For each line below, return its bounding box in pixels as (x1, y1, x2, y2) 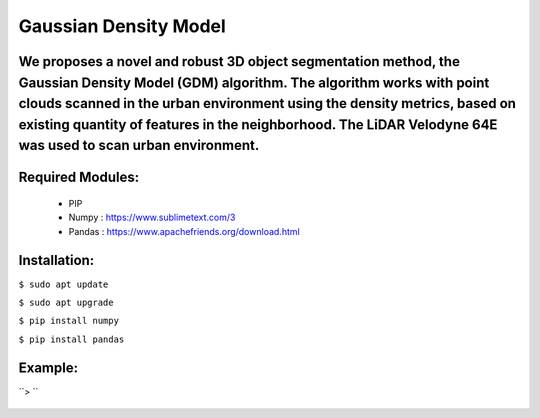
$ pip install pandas (18, 333, 125, 345)
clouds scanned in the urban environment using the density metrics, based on (18, 95, 517, 112)
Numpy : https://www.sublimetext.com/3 (68, 211, 236, 224)
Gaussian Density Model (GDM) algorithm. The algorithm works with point (18, 74, 490, 91)
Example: (18, 359, 79, 376)
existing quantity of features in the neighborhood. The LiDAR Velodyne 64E (18, 116, 498, 133)
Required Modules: (18, 169, 140, 186)
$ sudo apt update (18, 278, 109, 290)
